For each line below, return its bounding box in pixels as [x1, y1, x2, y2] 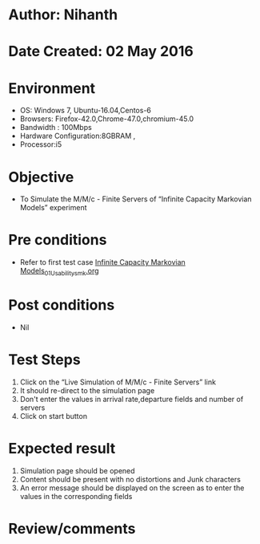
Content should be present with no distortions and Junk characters [19, 474, 242, 484]
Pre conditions [8, 231, 107, 250]
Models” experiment [19, 203, 87, 213]
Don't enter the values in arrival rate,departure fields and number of [19, 394, 244, 404]
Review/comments [8, 519, 136, 538]
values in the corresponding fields [19, 491, 133, 501]
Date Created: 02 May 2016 [8, 43, 194, 61]
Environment [8, 79, 96, 97]
